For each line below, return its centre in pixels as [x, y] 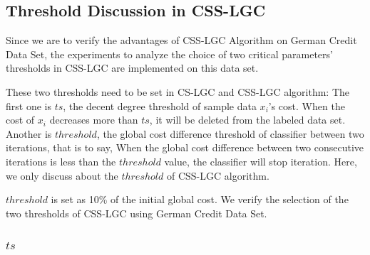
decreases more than [94, 120]
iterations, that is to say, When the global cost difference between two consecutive [185, 147]
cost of [20, 120]
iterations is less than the [61, 161]
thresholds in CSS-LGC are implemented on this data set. [132, 68]
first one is [29, 105]
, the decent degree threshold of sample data [160, 105]
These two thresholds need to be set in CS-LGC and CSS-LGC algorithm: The [178, 91]
